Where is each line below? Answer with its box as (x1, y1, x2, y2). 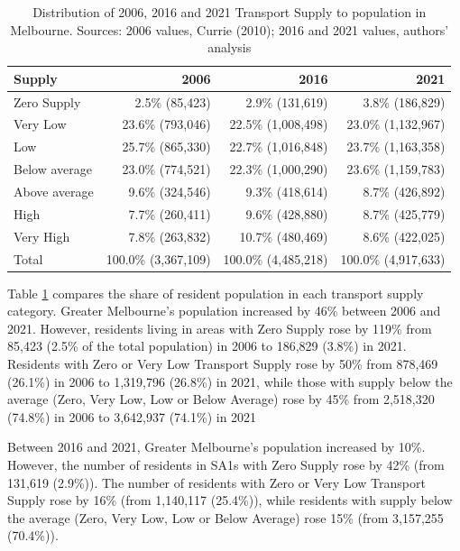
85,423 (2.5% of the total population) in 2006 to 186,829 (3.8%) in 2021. (7, 336, 407, 355)
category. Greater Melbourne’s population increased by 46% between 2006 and (7, 301, 441, 320)
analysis (207, 38, 252, 57)
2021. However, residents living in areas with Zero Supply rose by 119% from (7, 318, 432, 337)
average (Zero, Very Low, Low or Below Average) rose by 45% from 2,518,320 (7, 390, 435, 409)
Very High (14, 226, 70, 245)
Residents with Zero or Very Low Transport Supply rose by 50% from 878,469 (7, 354, 438, 372)
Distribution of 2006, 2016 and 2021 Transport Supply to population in (32, 3, 427, 21)
